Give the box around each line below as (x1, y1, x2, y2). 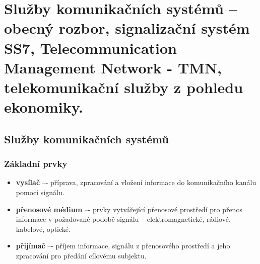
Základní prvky (4, 157, 68, 170)
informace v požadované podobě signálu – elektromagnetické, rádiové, (16, 214, 231, 224)
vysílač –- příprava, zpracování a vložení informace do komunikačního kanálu (16, 177, 256, 188)
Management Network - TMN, (4, 57, 222, 77)
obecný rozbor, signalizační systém (4, 18, 250, 38)
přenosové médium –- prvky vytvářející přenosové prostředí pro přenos (16, 204, 242, 214)
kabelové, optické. (16, 223, 71, 234)
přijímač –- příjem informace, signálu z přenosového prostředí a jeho (16, 240, 230, 251)
